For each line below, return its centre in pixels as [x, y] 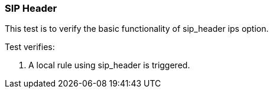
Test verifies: [30, 47]
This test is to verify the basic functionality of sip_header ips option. [137, 29]
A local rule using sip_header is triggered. [109, 65]
